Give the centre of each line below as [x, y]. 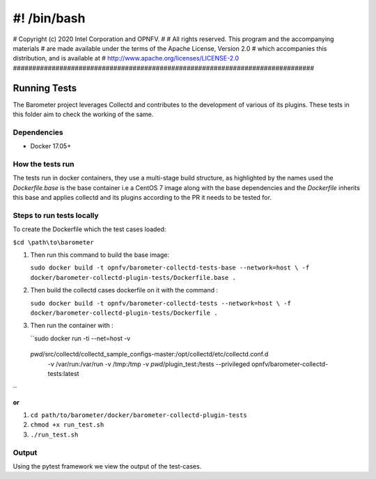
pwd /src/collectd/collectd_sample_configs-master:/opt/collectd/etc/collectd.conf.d [149, 354]
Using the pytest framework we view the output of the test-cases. [107, 466]
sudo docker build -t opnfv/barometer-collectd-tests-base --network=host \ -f [170, 268]
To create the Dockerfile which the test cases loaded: [89, 229]
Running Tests [45, 88]
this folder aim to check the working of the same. [83, 114]
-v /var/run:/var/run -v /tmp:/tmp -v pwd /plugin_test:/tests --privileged [149, 364]
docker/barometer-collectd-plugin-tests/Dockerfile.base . [133, 277]
